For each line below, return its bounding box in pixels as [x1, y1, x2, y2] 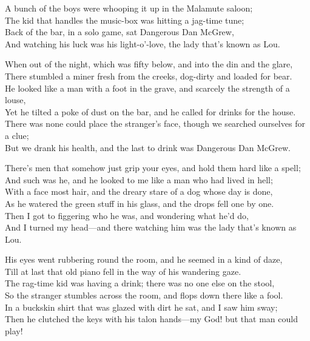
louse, [5, 93, 26, 106]
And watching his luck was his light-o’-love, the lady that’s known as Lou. [5, 37, 280, 50]
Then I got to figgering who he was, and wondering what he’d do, [5, 209, 249, 221]
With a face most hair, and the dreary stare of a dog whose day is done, [5, 185, 273, 198]
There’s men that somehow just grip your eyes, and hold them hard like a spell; [5, 161, 301, 174]
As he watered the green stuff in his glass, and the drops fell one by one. [5, 197, 274, 209]
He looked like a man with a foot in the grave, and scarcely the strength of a [5, 81, 290, 94]
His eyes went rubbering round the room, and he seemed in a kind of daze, [5, 253, 283, 266]
